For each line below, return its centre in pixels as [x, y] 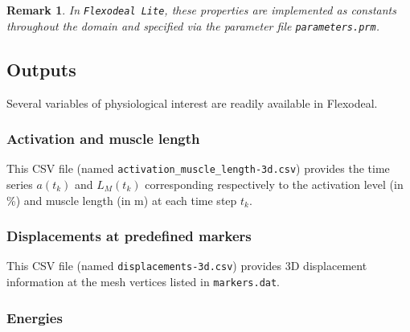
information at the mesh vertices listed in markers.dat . [143, 282]
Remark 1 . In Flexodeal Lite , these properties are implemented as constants [201, 10]
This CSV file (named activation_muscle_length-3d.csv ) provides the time [198, 168]
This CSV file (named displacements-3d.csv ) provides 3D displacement [187, 266]
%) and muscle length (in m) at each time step [122, 200]
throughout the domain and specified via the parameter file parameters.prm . [193, 25]
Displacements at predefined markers [129, 236]
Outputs [41, 69]
